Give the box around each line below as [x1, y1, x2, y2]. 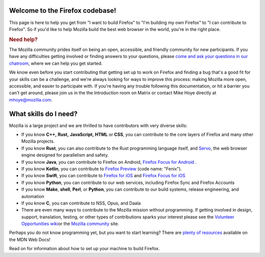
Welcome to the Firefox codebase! [9, 6, 116, 15]
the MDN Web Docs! [9, 236, 51, 242]
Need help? [9, 36, 38, 43]
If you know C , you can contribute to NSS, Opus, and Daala [21, 200, 141, 206]
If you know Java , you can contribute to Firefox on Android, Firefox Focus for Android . [21, 159, 197, 165]
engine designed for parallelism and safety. [21, 152, 109, 158]
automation [21, 193, 44, 199]
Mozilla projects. [21, 138, 55, 144]
